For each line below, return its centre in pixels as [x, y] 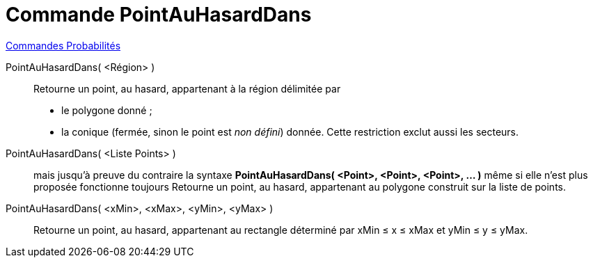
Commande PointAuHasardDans [159, 15]
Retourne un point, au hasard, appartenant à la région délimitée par [187, 88]
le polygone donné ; [107, 110]
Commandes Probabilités [63, 45]
